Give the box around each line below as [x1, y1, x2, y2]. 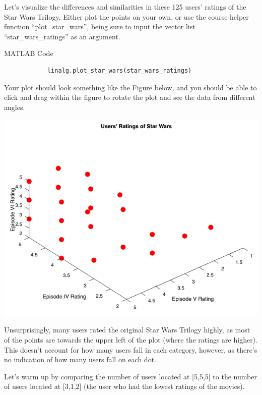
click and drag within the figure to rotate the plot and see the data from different [4, 92, 255, 102]
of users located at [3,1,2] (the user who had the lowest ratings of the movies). [4, 381, 245, 391]
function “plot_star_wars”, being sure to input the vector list [4, 21, 195, 32]
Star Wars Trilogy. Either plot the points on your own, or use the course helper [4, 11, 249, 22]
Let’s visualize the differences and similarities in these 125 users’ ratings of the [4, 2, 246, 12]
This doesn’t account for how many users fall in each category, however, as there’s [4, 344, 257, 355]
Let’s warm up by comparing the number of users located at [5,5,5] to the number [4, 371, 257, 381]
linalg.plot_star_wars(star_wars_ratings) [47, 67, 192, 74]
